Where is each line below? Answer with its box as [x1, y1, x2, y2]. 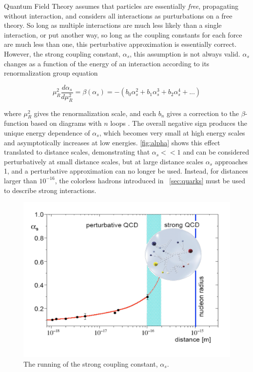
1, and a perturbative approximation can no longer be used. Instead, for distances [4, 166, 248, 176]
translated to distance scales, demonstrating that [4, 147, 150, 157]
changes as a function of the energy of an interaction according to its [4, 58, 210, 68]
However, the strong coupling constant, [4, 48, 121, 59]
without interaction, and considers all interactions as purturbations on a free [4, 10, 233, 20]
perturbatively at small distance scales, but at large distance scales [4, 156, 203, 166]
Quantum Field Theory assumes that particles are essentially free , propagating [4, 1, 238, 11]
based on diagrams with [30, 118, 102, 128]
